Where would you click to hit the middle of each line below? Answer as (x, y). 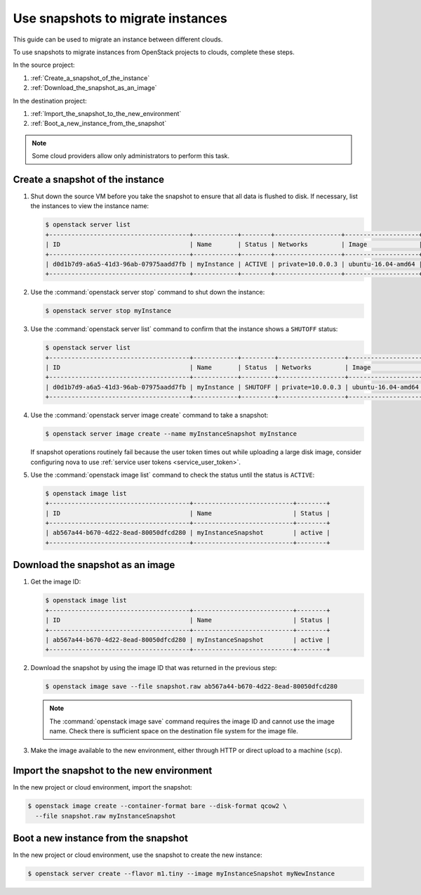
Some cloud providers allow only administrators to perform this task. (131, 156)
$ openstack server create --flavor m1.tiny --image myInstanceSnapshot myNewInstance (181, 874)
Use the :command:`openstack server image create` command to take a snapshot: (149, 416)
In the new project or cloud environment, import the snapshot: (102, 787)
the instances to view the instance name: (90, 206)
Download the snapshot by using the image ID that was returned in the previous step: (154, 668)
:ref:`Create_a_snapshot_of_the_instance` (90, 78)
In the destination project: (50, 101)
